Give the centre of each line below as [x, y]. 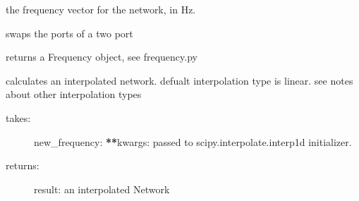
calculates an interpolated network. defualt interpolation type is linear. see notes [179, 80]
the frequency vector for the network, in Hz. [101, 9]
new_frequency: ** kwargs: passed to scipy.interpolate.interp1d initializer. [193, 141]
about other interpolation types [74, 94]
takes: [18, 117]
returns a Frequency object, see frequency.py [102, 57]
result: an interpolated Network [102, 189]
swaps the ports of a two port [69, 33]
